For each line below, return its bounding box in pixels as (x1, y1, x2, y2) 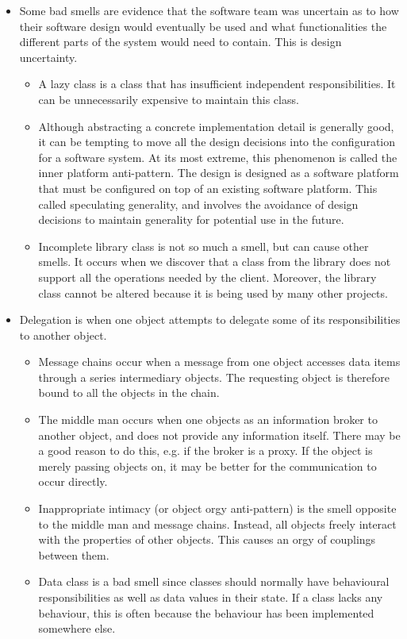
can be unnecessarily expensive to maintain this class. (38, 90, 299, 107)
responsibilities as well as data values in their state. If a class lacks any (38, 589, 383, 605)
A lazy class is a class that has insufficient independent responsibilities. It (38, 75, 396, 92)
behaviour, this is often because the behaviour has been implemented (38, 604, 374, 621)
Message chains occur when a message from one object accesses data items (38, 353, 401, 370)
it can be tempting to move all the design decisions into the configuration (38, 133, 396, 150)
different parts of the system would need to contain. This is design (19, 33, 342, 50)
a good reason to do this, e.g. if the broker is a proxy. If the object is (38, 442, 373, 459)
